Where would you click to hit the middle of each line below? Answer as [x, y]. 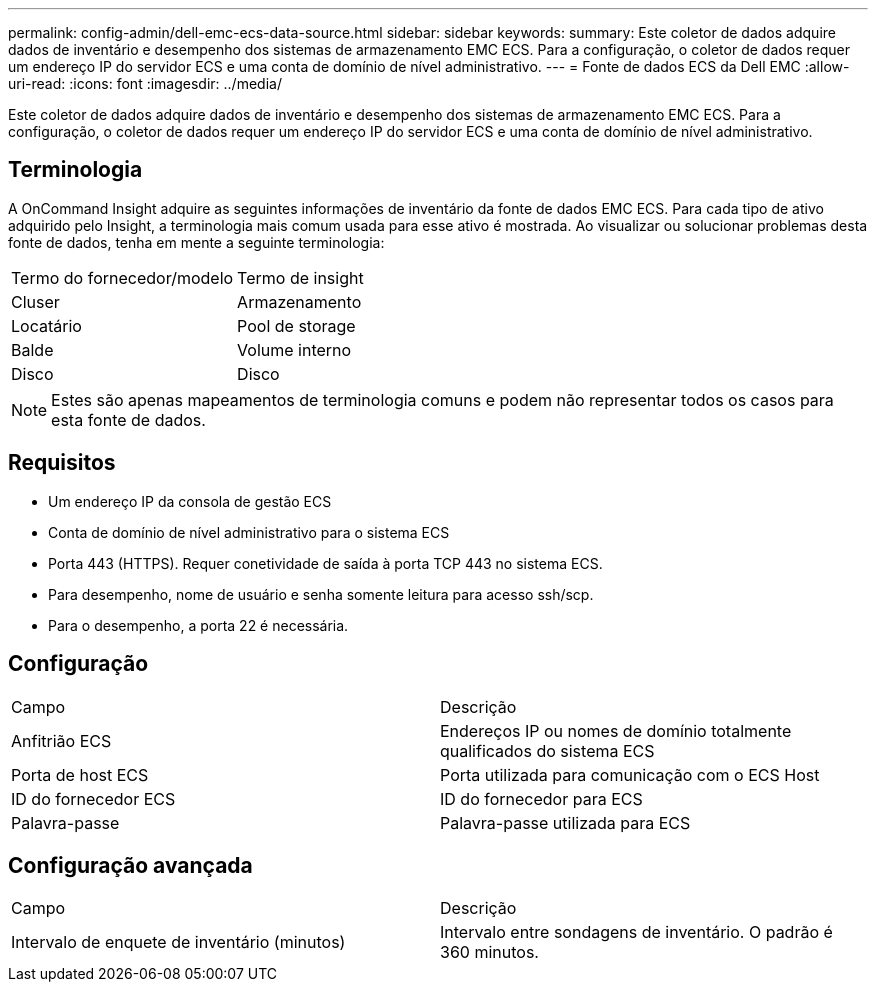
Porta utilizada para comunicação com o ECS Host [630, 774]
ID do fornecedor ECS [93, 798]
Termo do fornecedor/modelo [122, 277]
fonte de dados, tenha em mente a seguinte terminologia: [196, 242]
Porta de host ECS [80, 774]
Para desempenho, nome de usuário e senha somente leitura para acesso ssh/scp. [321, 594]
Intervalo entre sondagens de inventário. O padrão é [636, 932]
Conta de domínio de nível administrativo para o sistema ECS [249, 532]
